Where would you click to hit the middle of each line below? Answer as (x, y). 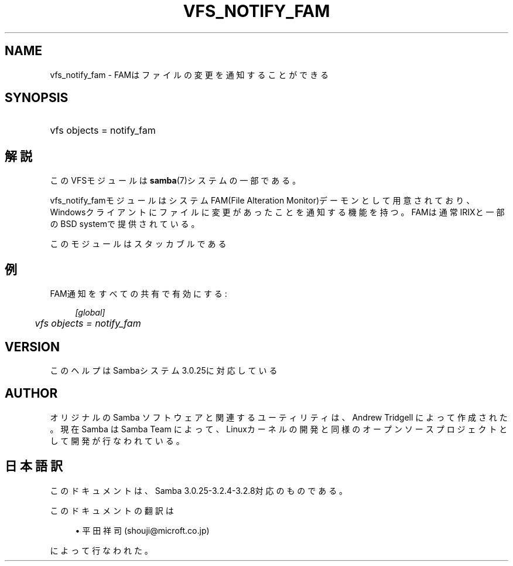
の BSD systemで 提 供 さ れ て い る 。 (125, 224)
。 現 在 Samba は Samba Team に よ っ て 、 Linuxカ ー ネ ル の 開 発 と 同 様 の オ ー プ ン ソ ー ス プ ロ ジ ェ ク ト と (279, 429)
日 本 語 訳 (34, 466)
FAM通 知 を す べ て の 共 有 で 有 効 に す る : (138, 294)
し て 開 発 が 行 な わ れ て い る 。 (117, 440)
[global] (90, 313)
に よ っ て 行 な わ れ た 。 (101, 550)
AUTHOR (31, 394)
